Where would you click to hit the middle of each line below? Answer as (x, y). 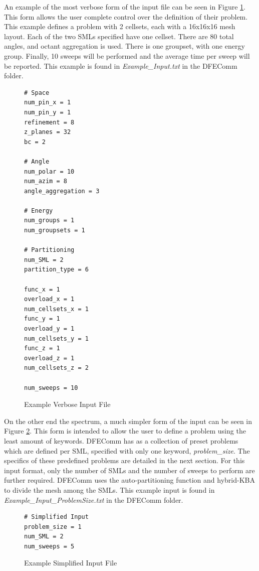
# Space (37, 93)
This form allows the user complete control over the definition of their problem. (126, 16)
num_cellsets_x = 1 (56, 309)
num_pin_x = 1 (48, 103)
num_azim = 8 (46, 181)
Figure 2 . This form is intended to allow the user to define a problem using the (125, 431)
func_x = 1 (42, 289)
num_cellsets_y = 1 (56, 338)
